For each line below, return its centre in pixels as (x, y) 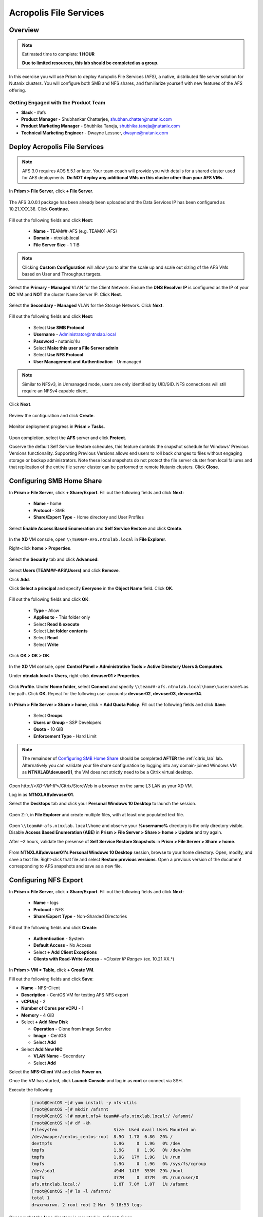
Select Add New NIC (42, 1049)
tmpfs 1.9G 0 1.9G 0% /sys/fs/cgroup (119, 1164)
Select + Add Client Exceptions (65, 952)
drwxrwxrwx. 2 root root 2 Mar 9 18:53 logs (87, 1205)
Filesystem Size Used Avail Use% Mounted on (114, 1130)
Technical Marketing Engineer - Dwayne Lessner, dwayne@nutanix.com (94, 133)
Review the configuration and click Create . (52, 415)
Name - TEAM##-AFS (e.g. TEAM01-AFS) (75, 231)
